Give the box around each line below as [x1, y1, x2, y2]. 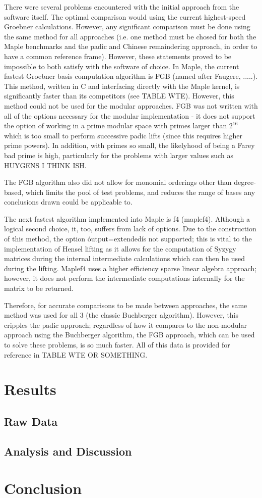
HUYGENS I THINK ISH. [4, 160, 87, 170]
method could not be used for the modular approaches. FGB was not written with [4, 100, 258, 111]
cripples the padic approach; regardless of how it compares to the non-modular [4, 319, 247, 330]
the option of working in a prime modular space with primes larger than [4, 120, 227, 131]
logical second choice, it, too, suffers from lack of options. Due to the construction [4, 223, 256, 234]
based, [4, 186, 24, 197]
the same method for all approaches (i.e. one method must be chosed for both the [4, 31, 256, 41]
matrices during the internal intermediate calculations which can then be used [4, 253, 245, 264]
